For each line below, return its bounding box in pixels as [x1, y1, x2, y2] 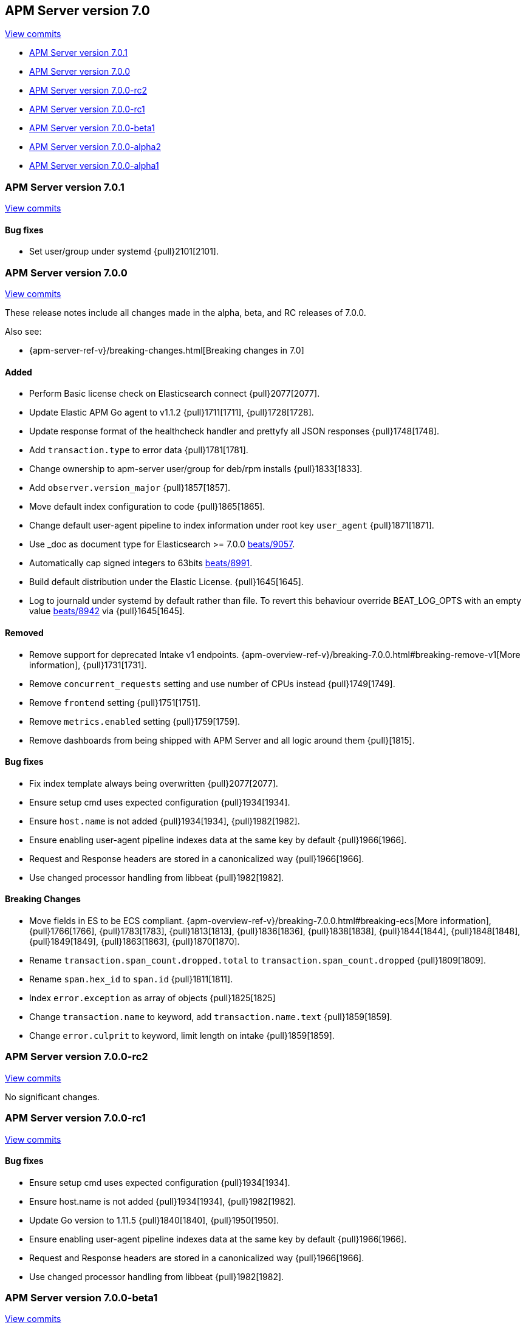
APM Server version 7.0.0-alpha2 [29, 142, 161, 152]
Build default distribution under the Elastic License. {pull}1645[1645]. [29, 577, 304, 587]
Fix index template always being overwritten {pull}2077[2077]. [29, 778, 278, 789]
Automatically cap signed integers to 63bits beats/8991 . [29, 558, 253, 569]
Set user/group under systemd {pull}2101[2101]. [29, 246, 219, 257]
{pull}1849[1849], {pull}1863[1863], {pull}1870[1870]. [29, 936, 240, 947]
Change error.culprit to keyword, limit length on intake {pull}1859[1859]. [29, 1030, 335, 1041]
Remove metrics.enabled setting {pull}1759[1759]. [29, 716, 241, 727]
